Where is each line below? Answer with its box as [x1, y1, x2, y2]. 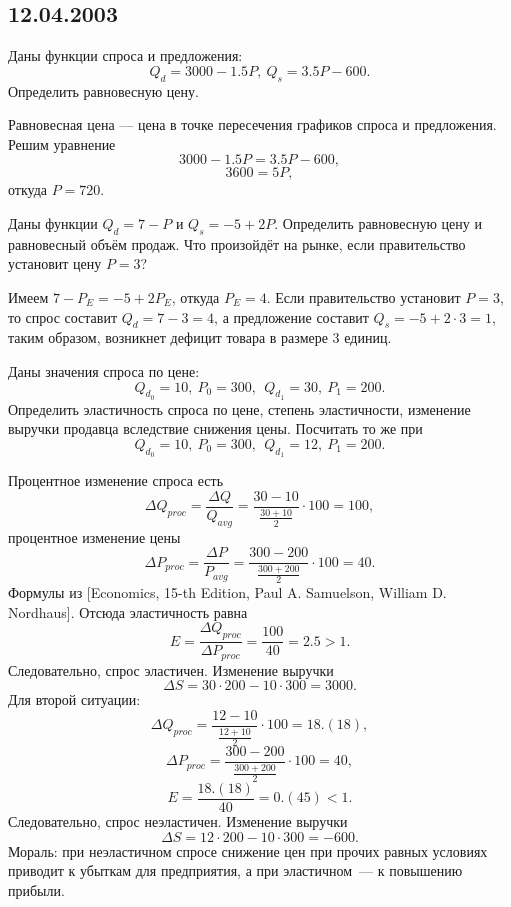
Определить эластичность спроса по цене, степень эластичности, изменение [8, 398, 471, 419]
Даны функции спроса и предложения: [8, 45, 243, 66]
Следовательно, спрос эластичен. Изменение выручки [8, 659, 334, 680]
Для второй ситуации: [8, 689, 141, 710]
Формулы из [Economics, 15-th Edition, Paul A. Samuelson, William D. [8, 582, 447, 603]
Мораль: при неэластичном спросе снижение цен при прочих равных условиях [8, 840, 488, 861]
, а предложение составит [214, 306, 369, 327]
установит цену [8, 253, 102, 274]
